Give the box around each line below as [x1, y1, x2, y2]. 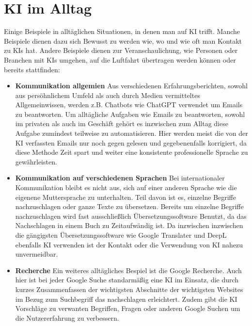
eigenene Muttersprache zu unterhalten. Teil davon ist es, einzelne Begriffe [15, 192, 236, 202]
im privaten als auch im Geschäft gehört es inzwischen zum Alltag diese [15, 118, 228, 129]
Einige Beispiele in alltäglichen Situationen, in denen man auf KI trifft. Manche [4, 26, 240, 36]
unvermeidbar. [15, 249, 58, 259]
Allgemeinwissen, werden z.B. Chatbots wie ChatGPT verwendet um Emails [15, 99, 243, 110]
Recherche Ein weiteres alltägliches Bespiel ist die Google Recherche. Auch [15, 265, 242, 275]
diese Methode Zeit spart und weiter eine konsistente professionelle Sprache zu [15, 147, 248, 157]
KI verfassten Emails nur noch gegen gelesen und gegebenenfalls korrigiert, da [15, 137, 247, 147]
